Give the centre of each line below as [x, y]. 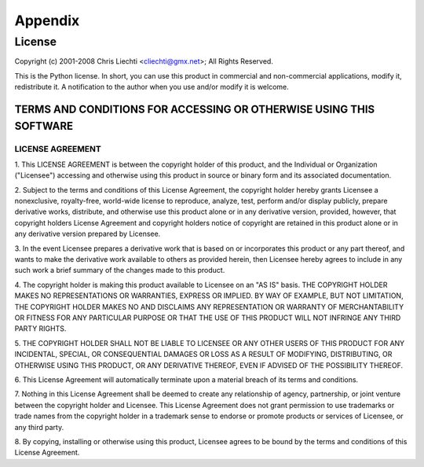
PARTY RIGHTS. [40, 329]
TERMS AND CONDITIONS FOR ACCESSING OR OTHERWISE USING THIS [195, 109]
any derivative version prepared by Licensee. [88, 234]
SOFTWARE [44, 126]
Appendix [47, 20]
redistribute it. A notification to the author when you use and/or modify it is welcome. [152, 87]
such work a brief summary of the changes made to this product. [120, 270]
